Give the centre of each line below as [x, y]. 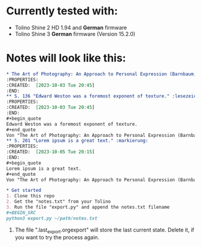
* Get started [24, 190]
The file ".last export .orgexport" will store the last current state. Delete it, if [104, 230]
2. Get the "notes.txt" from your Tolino [59, 202]
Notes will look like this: [66, 58]
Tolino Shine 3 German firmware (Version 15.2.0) [75, 33]
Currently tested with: [62, 11]
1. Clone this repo [31, 196]
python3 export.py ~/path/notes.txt [52, 218]
